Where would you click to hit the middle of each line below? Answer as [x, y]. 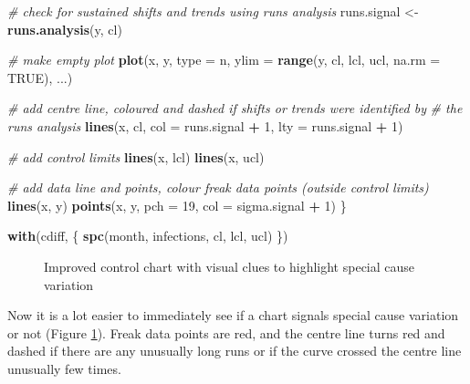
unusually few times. [64, 368]
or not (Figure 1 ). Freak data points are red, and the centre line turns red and [226, 332]
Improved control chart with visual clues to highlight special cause [230, 266]
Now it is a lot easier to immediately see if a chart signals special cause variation [233, 315]
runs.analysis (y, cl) [65, 29]
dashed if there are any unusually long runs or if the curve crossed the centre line [235, 351]
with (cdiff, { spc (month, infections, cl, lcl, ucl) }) [148, 236]
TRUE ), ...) [40, 77]
